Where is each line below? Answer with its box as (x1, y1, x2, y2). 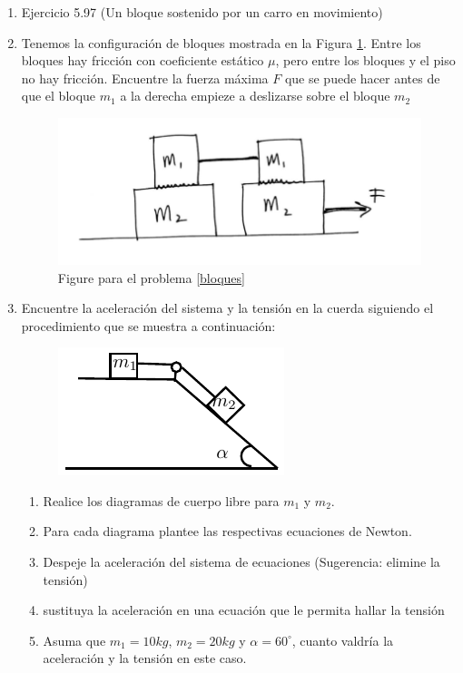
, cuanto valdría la (291, 630, 394, 649)
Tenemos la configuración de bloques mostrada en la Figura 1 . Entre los (21, 33, 421, 52)
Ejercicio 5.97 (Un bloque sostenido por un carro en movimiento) (21, 3, 383, 21)
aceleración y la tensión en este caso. (43, 649, 247, 668)
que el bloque (21, 86, 96, 105)
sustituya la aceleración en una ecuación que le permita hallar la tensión (43, 600, 445, 619)
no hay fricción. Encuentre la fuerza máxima (21, 68, 269, 87)
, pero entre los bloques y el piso (275, 51, 456, 70)
